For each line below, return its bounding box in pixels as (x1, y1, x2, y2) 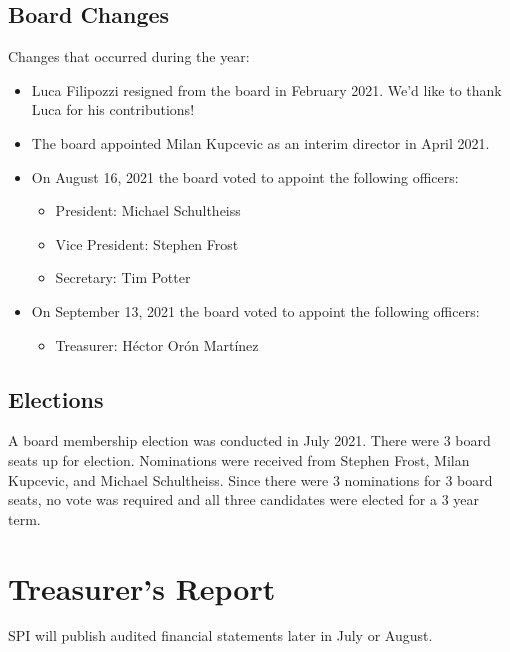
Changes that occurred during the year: (8, 46, 250, 67)
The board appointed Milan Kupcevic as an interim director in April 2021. (31, 132, 490, 153)
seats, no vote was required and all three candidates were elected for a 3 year (8, 489, 480, 510)
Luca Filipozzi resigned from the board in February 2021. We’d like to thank (31, 79, 502, 100)
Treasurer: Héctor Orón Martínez (55, 334, 259, 355)
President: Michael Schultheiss (55, 200, 241, 221)
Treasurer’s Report (8, 567, 276, 608)
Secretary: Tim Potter (55, 267, 191, 288)
